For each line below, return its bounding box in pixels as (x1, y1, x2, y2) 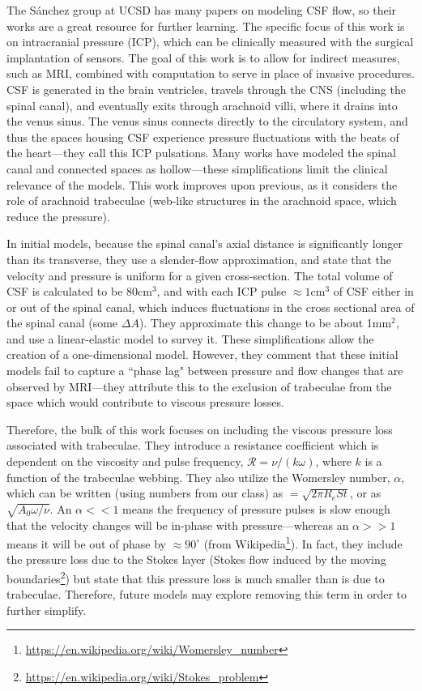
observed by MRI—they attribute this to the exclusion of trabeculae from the (6, 377, 392, 395)
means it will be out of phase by (6, 535, 166, 552)
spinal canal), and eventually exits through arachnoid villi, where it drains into (6, 96, 398, 113)
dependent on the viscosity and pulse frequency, (6, 453, 244, 470)
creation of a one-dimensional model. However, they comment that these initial (6, 346, 399, 363)
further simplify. (6, 601, 87, 618)
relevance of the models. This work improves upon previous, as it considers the (6, 176, 398, 193)
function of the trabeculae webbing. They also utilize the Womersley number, (6, 468, 390, 485)
